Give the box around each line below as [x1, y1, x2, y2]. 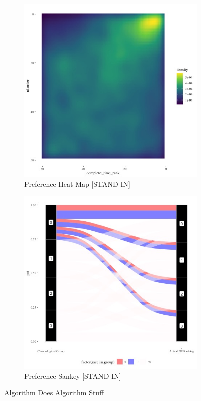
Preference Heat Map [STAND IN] [24, 178, 130, 189]
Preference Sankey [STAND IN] [24, 370, 121, 381]
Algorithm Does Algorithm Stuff [4, 387, 104, 398]
